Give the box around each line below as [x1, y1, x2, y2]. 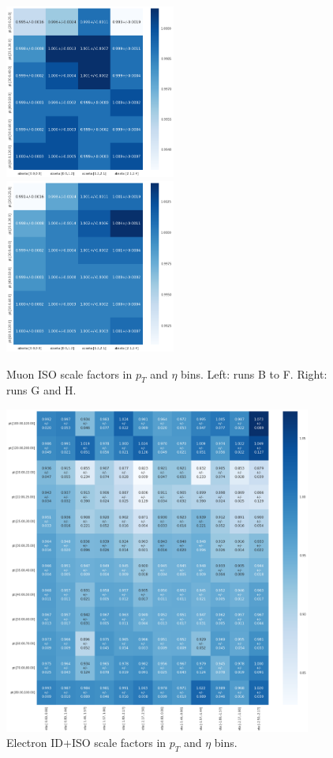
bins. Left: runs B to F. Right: [181, 365, 327, 382]
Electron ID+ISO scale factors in [6, 734, 166, 751]
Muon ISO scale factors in [6, 365, 133, 382]
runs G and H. [6, 382, 77, 398]
